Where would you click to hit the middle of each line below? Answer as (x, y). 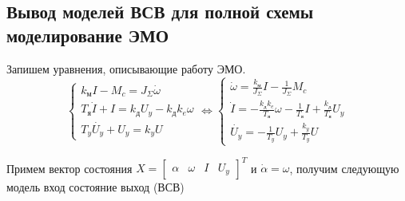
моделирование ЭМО (88, 35)
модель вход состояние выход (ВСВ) (95, 187)
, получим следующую (344, 168)
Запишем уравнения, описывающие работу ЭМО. (126, 68)
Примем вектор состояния (69, 168)
